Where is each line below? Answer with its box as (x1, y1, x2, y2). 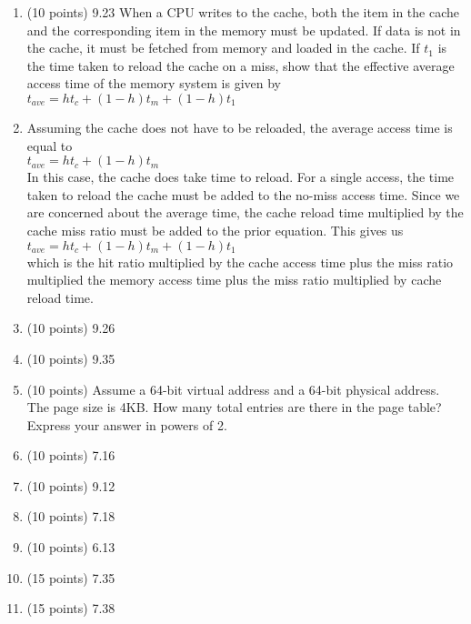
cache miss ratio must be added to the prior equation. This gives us (26, 220, 404, 239)
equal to (26, 136, 73, 155)
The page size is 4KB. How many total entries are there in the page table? (26, 398, 442, 417)
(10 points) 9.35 (26, 348, 115, 367)
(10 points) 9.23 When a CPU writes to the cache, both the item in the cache (26, 3, 459, 21)
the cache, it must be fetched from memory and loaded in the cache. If (26, 38, 420, 57)
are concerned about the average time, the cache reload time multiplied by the (26, 203, 464, 222)
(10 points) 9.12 (26, 476, 115, 495)
